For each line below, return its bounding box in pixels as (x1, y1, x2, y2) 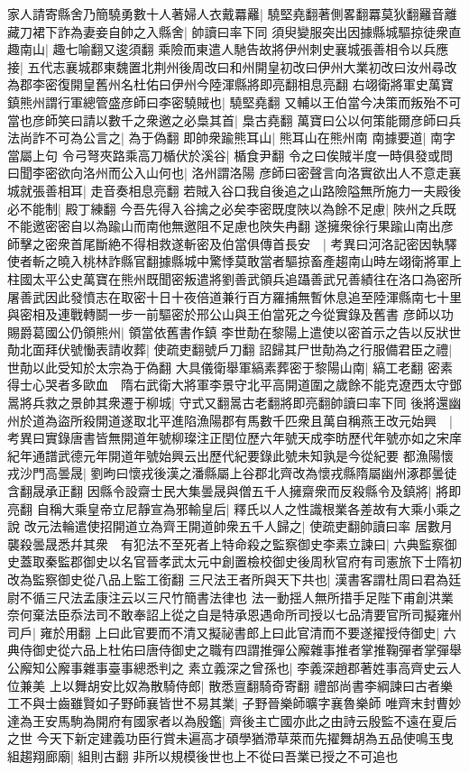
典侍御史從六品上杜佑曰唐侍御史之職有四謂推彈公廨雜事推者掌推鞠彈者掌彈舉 (7, 640, 462, 659)
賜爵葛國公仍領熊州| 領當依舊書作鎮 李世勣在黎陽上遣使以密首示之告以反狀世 (7, 322, 462, 341)
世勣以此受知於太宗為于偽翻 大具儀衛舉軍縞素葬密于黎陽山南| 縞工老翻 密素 (7, 357, 453, 376)
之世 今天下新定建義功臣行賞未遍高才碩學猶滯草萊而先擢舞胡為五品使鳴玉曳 (7, 729, 454, 748)
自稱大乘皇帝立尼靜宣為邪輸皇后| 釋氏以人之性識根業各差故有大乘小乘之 (36, 499, 462, 518)
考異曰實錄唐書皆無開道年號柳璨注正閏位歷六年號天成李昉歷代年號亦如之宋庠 (7, 428, 462, 447)
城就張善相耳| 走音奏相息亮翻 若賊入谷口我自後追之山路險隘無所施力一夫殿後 (7, 180, 462, 199)
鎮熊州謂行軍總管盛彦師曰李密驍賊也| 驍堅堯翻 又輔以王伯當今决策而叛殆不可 (7, 92, 462, 111)
